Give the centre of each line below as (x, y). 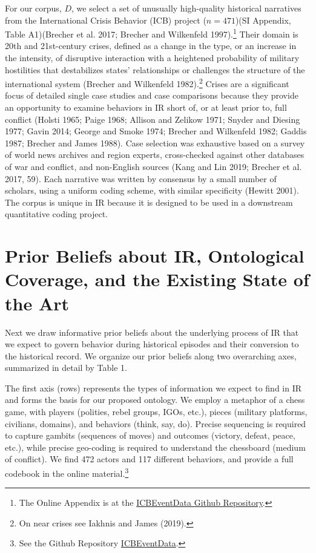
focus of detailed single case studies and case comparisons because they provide (152, 95)
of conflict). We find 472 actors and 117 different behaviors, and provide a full (149, 459)
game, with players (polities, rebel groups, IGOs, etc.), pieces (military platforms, (156, 412)
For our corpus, (33, 8)
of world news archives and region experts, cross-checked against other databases (155, 155)
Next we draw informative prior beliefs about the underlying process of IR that (152, 332)
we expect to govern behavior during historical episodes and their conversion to (152, 344)
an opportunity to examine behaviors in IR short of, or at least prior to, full (146, 107)
